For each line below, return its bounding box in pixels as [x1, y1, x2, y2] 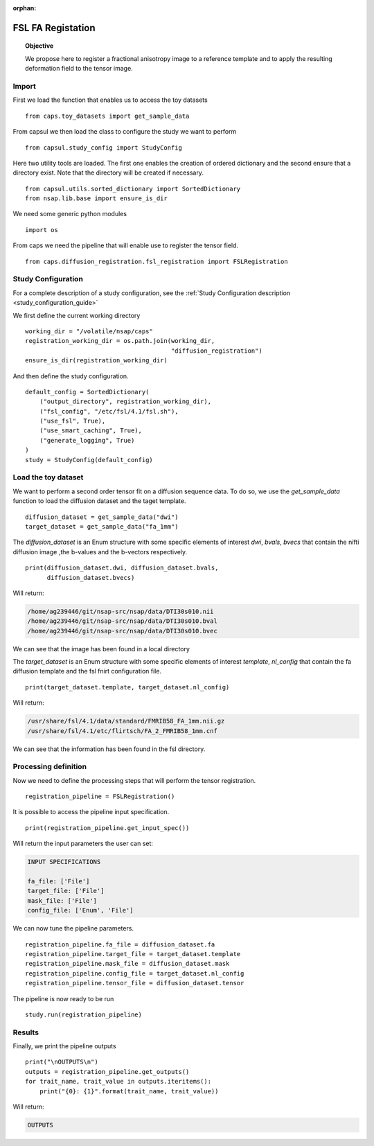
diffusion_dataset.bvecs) [46, 574, 135, 581]
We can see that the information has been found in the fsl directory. [12, 745, 206, 753]
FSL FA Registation [12, 21, 96, 34]
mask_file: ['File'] [27, 897, 97, 904]
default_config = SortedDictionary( [25, 388, 150, 396]
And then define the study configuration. [12, 371, 129, 380]
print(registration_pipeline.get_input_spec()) [25, 824, 190, 831]
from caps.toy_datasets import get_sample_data [25, 112, 190, 120]
